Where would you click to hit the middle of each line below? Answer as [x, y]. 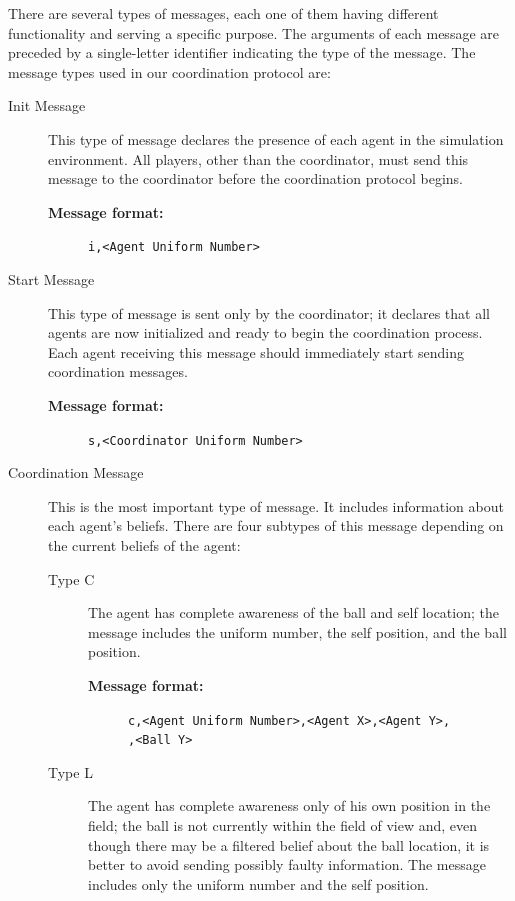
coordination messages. [118, 371]
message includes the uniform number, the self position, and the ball [297, 631]
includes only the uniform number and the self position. [258, 883]
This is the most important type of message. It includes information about [276, 505]
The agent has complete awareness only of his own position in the [289, 805]
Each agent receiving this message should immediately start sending [256, 351]
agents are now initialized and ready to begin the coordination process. [265, 332]
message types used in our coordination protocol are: [169, 71]
